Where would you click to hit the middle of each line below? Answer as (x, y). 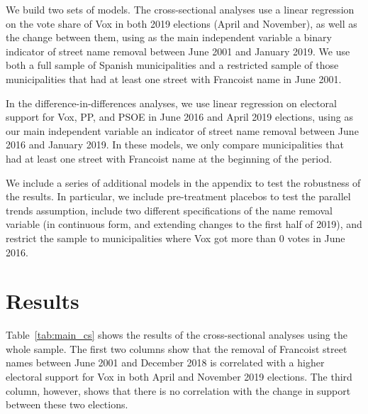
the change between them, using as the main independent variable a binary (169, 37)
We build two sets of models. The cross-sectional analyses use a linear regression (180, 9)
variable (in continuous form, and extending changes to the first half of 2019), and (184, 224)
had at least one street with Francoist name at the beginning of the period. (169, 158)
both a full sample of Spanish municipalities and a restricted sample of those (172, 65)
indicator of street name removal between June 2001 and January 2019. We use (178, 51)
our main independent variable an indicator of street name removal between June (182, 130)
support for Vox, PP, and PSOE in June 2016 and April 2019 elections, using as (179, 117)
